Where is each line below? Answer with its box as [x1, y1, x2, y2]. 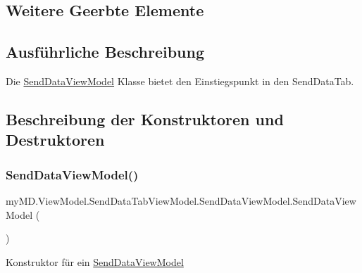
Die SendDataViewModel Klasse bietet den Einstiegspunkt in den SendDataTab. [6, 73, 354, 88]
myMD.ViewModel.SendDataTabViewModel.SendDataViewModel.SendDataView [6, 193, 356, 208]
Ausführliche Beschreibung [6, 41, 204, 63]
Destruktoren [6, 129, 105, 151]
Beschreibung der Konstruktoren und [6, 108, 284, 129]
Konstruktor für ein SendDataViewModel [6, 254, 184, 269]
